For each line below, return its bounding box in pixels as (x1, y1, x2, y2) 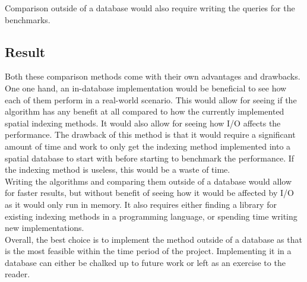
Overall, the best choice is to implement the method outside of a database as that (5, 233, 302, 245)
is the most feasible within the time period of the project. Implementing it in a (5, 245, 292, 257)
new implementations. (5, 221, 84, 234)
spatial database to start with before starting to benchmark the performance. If (5, 151, 295, 164)
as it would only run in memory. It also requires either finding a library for (5, 198, 277, 210)
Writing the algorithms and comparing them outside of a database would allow (5, 175, 292, 187)
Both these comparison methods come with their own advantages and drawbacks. (5, 70, 300, 83)
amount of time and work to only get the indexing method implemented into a (5, 140, 291, 152)
